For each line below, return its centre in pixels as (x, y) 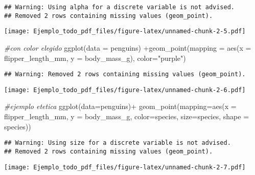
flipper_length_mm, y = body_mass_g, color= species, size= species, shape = (127, 116)
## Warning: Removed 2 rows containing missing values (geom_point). (125, 74)
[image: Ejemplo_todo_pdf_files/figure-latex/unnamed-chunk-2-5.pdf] (125, 31)
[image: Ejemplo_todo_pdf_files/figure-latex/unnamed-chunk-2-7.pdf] (125, 167)
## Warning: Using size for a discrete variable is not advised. (118, 143)
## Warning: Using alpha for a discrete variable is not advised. (120, 7)
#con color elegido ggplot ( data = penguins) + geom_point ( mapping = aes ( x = (128, 47)
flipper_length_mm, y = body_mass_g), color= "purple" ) (95, 58)
